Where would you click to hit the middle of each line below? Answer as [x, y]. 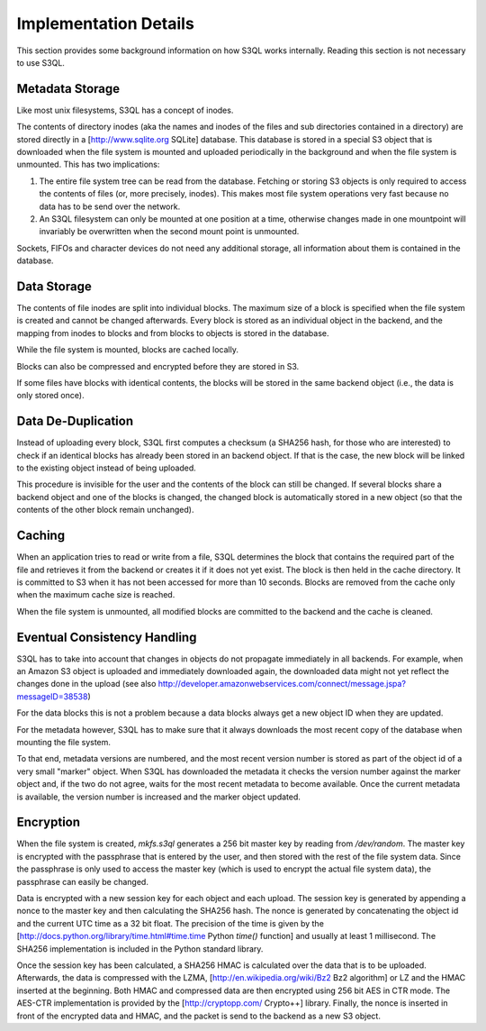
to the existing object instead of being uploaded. [107, 468]
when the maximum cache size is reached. [96, 595]
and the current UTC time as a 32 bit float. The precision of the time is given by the [170, 923]
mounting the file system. [64, 742]
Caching [41, 536]
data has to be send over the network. [110, 206]
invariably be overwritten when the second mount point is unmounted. [169, 232]
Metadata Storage [68, 89]
